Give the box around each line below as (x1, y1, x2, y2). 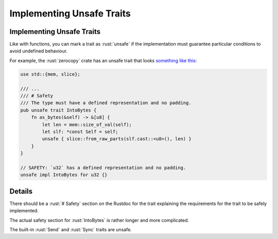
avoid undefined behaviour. (9, 48, 68, 54)
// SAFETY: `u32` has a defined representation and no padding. (20, 164, 186, 171)
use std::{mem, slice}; (20, 71, 81, 77)
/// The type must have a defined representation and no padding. (20, 100, 192, 106)
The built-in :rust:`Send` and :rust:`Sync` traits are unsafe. (9, 226, 132, 232)
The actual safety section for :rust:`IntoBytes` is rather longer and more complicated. (9, 217, 189, 223)
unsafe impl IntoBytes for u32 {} (20, 172, 108, 178)
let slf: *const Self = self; (42, 128, 118, 135)
